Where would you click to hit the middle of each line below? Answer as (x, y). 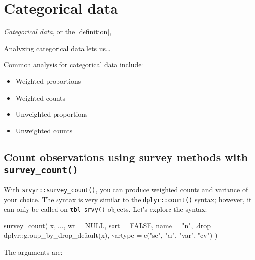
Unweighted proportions (52, 114)
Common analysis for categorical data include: (74, 65)
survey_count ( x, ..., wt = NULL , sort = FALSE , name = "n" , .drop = (111, 225)
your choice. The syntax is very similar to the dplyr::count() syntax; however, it (128, 199)
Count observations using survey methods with (126, 157)
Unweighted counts (44, 130)
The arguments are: (33, 251)
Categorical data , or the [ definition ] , (58, 32)
